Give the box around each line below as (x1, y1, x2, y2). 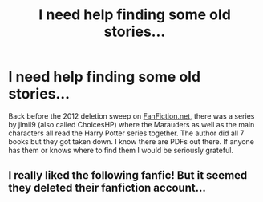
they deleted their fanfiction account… (8, 181, 207, 195)
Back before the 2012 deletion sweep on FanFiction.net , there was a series (8, 111, 255, 121)
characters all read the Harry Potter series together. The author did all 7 (8, 128, 245, 138)
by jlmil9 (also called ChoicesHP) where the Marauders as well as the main (8, 119, 255, 129)
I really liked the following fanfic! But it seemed (8, 168, 248, 182)
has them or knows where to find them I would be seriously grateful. (8, 145, 234, 155)
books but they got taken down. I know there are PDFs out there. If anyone (8, 136, 255, 146)
